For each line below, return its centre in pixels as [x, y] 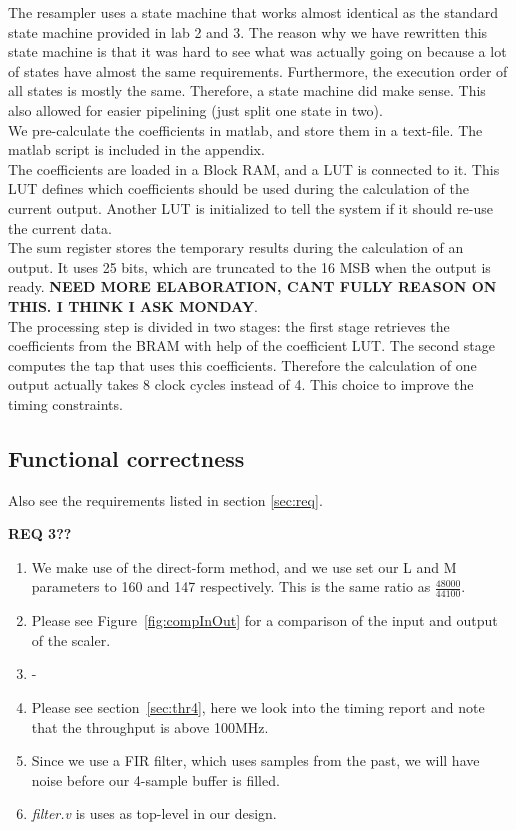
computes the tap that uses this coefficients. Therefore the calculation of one [242, 364]
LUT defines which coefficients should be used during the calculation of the [238, 188]
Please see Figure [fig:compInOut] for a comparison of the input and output [264, 620]
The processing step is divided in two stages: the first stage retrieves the [229, 325]
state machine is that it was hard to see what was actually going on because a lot [257, 51]
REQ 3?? [40, 533]
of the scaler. [71, 639]
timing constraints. [65, 403]
